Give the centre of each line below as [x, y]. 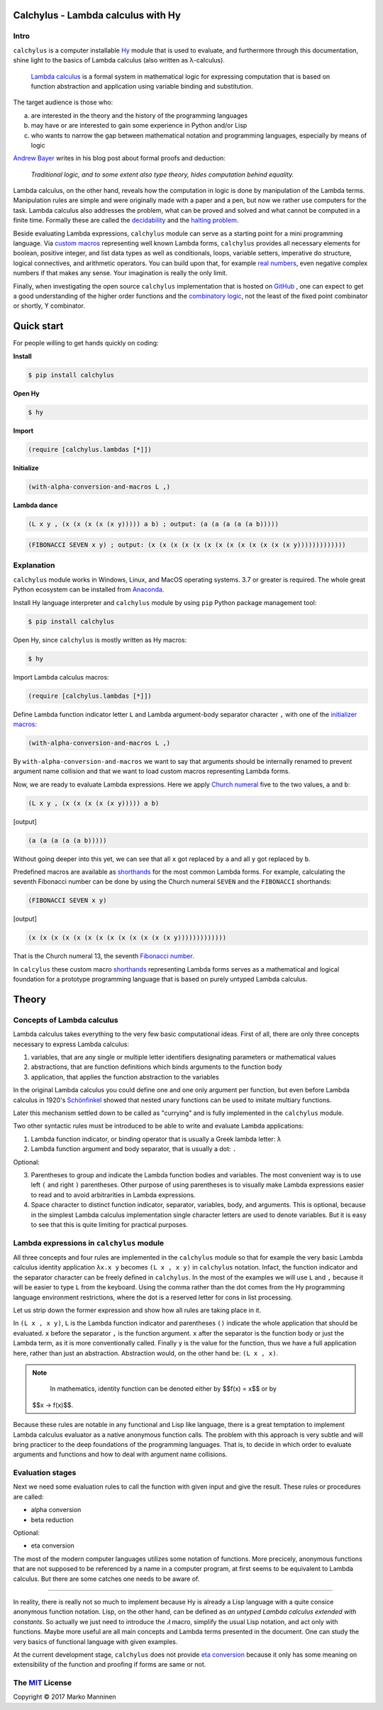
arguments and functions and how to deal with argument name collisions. [120, 1455]
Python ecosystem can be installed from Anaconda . [89, 589]
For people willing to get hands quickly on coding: [86, 343]
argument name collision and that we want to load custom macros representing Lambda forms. [152, 771]
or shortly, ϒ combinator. [49, 306]
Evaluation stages [45, 1473]
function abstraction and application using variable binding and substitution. [142, 86]
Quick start [38, 326]
